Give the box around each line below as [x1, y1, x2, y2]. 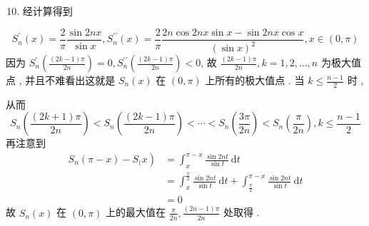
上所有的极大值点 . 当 [205, 73, 305, 87]
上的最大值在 [106, 205, 166, 220]
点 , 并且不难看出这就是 [6, 73, 116, 87]
